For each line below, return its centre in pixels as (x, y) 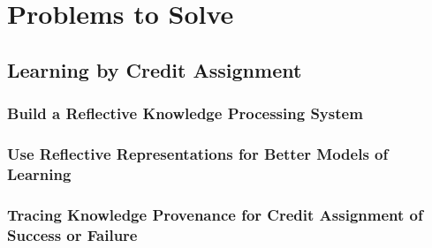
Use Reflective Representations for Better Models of (198, 153)
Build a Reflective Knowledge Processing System (185, 113)
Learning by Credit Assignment (155, 69)
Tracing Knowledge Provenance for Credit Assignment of (215, 214)
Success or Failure (72, 234)
